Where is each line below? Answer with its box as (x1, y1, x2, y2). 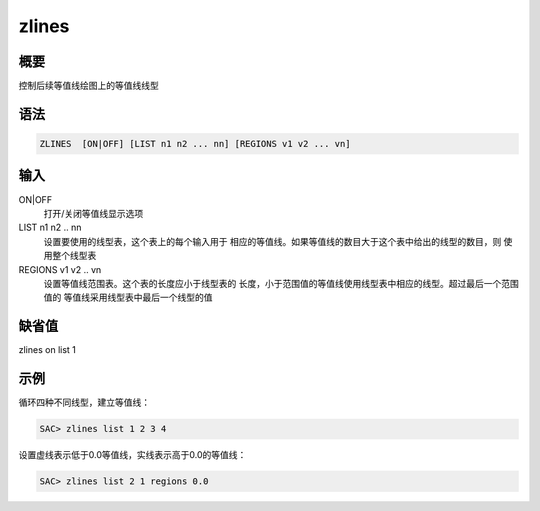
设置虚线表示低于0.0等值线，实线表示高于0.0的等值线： (18, 449, 247, 461)
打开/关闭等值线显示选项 (43, 207, 144, 219)
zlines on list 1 (18, 344, 77, 356)
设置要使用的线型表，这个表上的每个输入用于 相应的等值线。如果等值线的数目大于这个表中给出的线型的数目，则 (43, 235, 502, 247)
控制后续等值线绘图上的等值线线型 (18, 80, 159, 92)
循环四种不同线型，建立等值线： (18, 396, 150, 409)
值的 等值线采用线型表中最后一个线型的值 (43, 291, 213, 304)
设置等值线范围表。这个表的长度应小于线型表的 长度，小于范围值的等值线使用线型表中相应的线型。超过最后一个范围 (43, 277, 519, 289)
